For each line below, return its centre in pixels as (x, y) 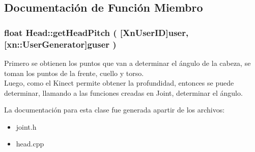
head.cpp (30, 144)
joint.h (26, 126)
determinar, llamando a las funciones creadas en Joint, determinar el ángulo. (123, 92)
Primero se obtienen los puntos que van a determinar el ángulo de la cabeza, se (127, 63)
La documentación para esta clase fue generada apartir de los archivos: (115, 110)
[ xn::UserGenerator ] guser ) (60, 44)
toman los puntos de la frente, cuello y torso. (74, 73)
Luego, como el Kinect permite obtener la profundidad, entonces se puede (119, 83)
